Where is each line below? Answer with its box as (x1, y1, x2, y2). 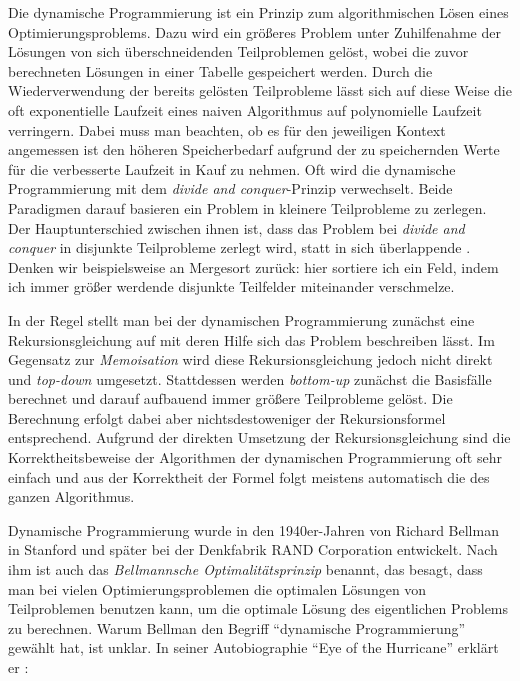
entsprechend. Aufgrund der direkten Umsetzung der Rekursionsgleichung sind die (8, 427, 511, 448)
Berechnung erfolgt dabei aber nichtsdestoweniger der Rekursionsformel (8, 407, 446, 428)
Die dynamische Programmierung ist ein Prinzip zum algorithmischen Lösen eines (8, 2, 509, 22)
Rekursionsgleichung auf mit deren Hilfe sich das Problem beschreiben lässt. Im (8, 329, 495, 350)
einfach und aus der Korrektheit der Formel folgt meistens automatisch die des (8, 466, 490, 487)
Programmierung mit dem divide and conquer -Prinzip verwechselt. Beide (8, 178, 453, 199)
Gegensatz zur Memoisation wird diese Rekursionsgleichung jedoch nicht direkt (8, 349, 493, 370)
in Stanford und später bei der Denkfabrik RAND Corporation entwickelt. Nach (8, 539, 498, 560)
